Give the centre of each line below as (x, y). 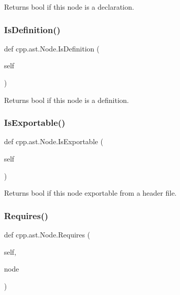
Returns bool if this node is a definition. (67, 100)
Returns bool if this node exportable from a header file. (91, 193)
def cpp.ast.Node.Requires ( (47, 234)
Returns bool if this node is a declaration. (69, 7)
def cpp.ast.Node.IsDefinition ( (52, 48)
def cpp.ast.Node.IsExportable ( (54, 141)
